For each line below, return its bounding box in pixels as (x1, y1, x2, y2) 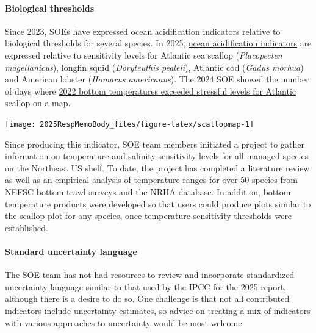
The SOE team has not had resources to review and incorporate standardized (5, 268, 295, 281)
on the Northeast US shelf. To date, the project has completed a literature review (5, 161, 310, 174)
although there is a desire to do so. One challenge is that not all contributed (5, 292, 290, 305)
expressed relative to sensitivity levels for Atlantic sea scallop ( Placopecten (5, 48, 282, 61)
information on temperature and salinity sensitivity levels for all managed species (5, 149, 309, 162)
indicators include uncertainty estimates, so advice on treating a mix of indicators (5, 304, 311, 317)
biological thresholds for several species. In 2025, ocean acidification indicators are (5, 37, 312, 49)
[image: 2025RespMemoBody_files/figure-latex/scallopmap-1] (5, 120, 254, 129)
